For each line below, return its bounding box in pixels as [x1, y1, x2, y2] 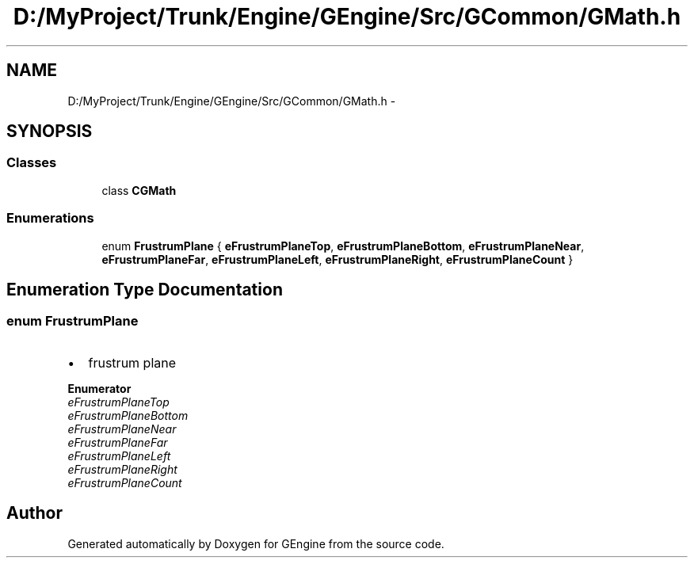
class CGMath [101, 183, 177, 197]
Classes [6, 154, 57, 171]
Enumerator [67, 381, 132, 395]
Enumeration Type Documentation [6, 279, 283, 299]
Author [6, 503, 63, 524]
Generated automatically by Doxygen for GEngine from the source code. [67, 536, 444, 551]
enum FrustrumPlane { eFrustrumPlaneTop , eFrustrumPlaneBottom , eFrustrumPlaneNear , [101, 238, 585, 253]
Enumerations [6, 210, 94, 227]
